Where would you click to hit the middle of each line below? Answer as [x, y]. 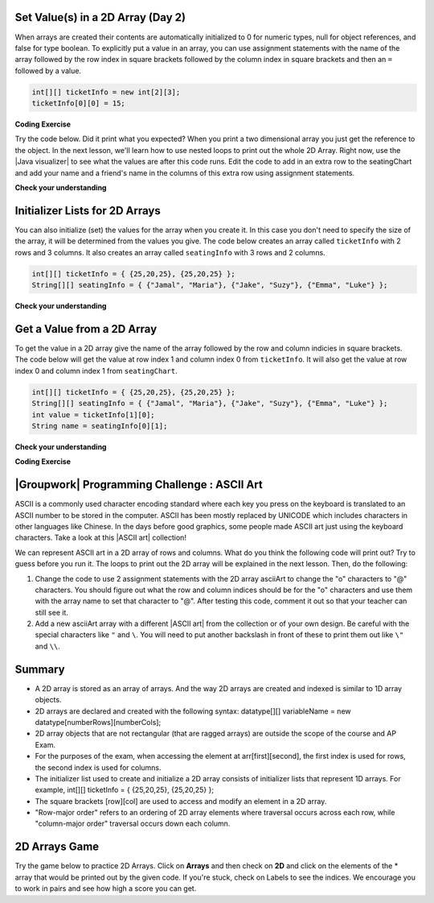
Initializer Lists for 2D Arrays [88, 211]
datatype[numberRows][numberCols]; [98, 722]
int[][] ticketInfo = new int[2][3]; [106, 92]
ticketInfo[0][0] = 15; [79, 104]
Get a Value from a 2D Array [86, 329]
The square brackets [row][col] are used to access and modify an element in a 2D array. [181, 801]
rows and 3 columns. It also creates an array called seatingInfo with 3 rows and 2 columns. [170, 252]
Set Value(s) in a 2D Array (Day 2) [100, 17]
